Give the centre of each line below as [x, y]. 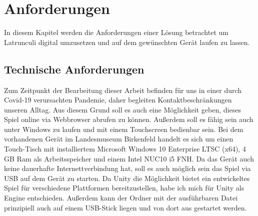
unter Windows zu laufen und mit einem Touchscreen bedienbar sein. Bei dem [124, 129]
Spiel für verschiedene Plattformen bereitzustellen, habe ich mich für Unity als [124, 188]
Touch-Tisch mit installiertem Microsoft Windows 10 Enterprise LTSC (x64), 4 [125, 149]
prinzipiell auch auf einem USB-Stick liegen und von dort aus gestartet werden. [125, 207]
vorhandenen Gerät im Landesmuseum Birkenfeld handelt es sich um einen [119, 139]
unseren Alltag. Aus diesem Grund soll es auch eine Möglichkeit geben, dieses [122, 109]
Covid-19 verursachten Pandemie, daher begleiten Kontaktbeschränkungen [118, 100]
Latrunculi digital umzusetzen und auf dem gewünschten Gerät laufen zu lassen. [127, 42]
